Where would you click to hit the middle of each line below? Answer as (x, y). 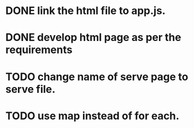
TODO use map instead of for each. (92, 116)
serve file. (31, 89)
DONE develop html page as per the (93, 38)
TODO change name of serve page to (97, 77)
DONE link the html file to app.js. (86, 11)
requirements (39, 50)
